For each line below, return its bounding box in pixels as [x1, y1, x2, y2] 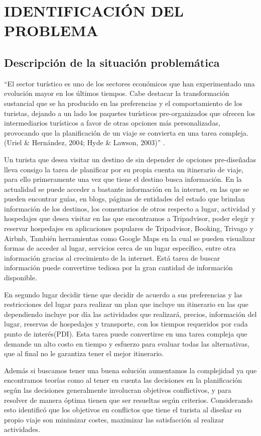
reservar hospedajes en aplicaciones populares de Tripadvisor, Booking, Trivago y [4, 223, 253, 234]
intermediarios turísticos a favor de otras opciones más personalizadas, [4, 118, 220, 128]
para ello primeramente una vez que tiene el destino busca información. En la [4, 174, 242, 184]
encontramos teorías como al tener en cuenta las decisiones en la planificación [4, 375, 242, 385]
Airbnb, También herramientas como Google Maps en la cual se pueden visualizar [4, 233, 255, 243]
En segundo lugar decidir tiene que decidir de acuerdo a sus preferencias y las [4, 289, 242, 299]
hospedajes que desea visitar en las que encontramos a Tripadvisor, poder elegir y [4, 213, 255, 224]
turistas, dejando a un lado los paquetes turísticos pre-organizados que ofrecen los [4, 107, 255, 118]
